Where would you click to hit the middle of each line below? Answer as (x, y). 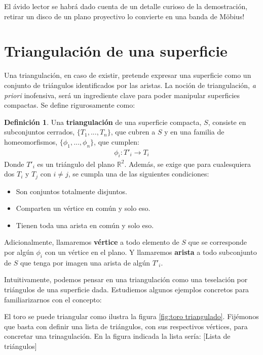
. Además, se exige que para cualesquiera (187, 164)
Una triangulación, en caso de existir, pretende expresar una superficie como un (128, 75)
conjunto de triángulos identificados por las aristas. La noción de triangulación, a (130, 85)
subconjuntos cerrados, (40, 132)
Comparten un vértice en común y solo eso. (83, 208)
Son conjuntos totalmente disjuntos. (71, 191)
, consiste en (227, 122)
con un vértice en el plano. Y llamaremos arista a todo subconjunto (151, 252)
